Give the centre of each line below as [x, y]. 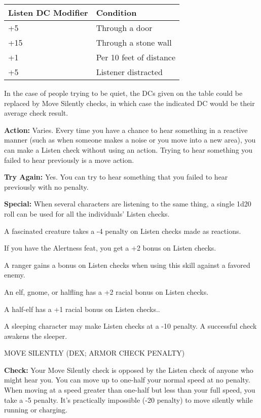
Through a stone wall [134, 42]
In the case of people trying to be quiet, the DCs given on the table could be [123, 93]
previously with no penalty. [46, 186]
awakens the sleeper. [36, 336]
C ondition [116, 12]
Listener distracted [129, 72]
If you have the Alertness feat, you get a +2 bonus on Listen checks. [110, 248]
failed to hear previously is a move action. [69, 160]
